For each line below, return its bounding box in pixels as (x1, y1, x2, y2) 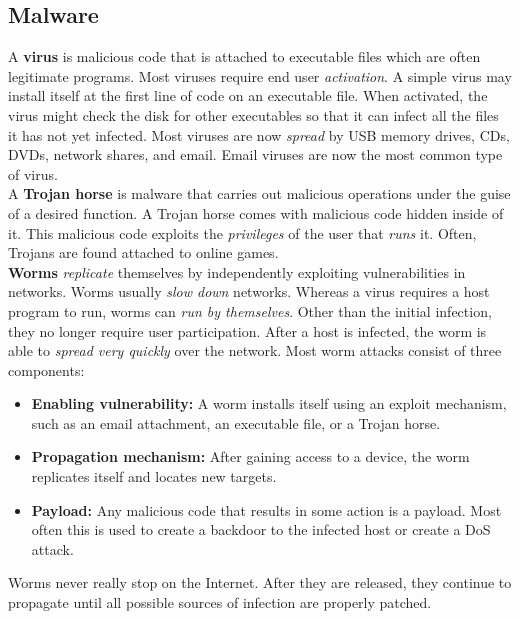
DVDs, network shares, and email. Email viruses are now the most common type (8, 144, 503, 165)
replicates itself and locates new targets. (31, 466, 277, 487)
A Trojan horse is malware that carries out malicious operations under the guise (8, 183, 511, 204)
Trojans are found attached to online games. (8, 242, 279, 263)
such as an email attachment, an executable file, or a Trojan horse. (31, 412, 441, 433)
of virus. (8, 163, 58, 184)
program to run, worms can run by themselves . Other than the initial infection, (8, 300, 492, 321)
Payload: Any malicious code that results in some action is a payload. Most (31, 499, 502, 520)
